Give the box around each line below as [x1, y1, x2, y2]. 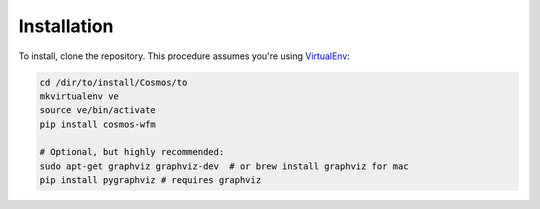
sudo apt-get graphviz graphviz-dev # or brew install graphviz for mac [39, 160, 409, 172]
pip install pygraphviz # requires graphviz [39, 175, 262, 186]
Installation [18, 15, 114, 37]
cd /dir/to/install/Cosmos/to [39, 76, 188, 88]
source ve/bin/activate [39, 105, 157, 116]
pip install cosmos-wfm [39, 118, 157, 130]
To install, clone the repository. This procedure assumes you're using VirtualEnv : [18, 50, 350, 62]
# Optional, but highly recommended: [39, 146, 225, 158]
